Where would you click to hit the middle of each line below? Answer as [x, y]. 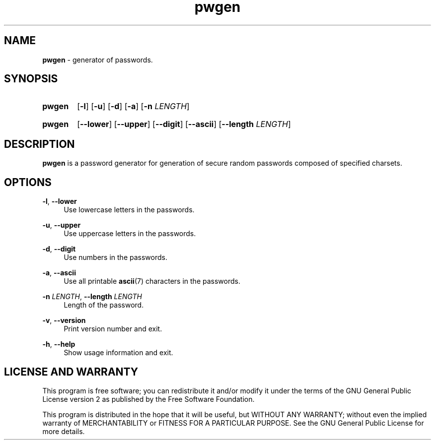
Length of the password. [104, 305]
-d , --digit [59, 249]
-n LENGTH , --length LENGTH [92, 297]
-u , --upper [62, 225]
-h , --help [59, 344]
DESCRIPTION [39, 144]
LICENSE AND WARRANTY [71, 372]
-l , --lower [60, 201]
